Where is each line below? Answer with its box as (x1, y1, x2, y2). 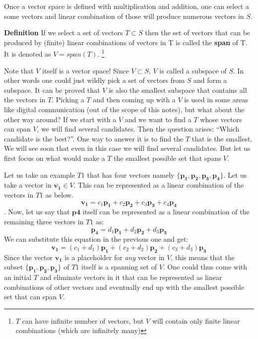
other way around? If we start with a (4, 114, 117, 124)
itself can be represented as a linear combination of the (82, 206, 250, 217)
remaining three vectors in (4, 216, 84, 226)
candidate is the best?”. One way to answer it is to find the (4, 133, 184, 143)
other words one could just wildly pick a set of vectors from (4, 75, 185, 85)
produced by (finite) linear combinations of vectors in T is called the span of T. (4, 37, 248, 47)
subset (4, 262, 23, 272)
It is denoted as (4, 49, 51, 59)
